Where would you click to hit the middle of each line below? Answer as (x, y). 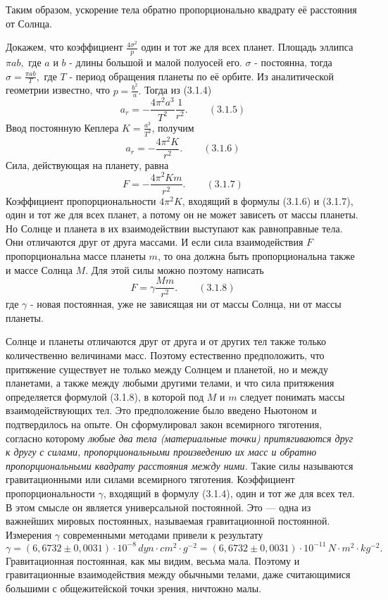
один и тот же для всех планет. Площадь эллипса (247, 47)
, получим (173, 127)
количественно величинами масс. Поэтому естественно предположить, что (165, 355)
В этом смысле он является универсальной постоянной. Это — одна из (158, 507)
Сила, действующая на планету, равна (87, 164)
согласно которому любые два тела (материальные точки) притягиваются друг (180, 438)
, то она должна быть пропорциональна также (256, 255)
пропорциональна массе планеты (76, 255)
